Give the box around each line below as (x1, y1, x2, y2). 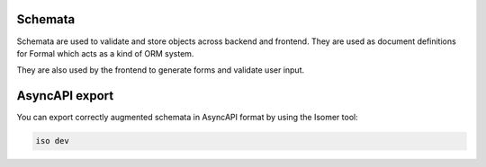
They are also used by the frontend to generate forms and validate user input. (16, 65, 305, 75)
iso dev (35, 136, 69, 146)
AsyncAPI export (16, 88, 114, 103)
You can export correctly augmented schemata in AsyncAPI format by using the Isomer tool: (16, 112, 359, 123)
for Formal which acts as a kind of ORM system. (16, 48, 194, 58)
